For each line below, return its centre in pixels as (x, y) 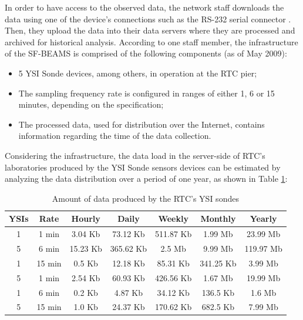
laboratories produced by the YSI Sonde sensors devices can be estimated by (143, 167)
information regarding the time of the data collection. (115, 136)
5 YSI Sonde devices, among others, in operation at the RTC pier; (138, 73)
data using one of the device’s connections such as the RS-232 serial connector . (148, 19)
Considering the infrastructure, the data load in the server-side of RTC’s (135, 155)
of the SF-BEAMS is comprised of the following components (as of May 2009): (146, 53)
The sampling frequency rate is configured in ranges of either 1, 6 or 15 (147, 93)
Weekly (173, 219)
